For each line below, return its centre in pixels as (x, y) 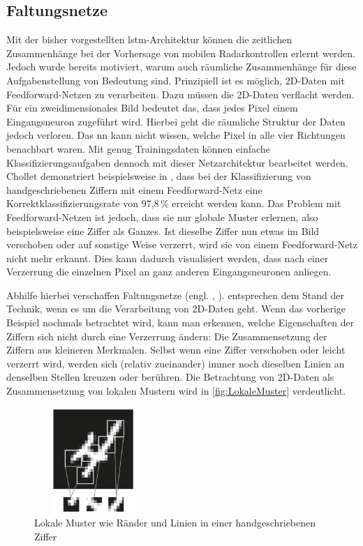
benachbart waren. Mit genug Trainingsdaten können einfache (138, 148)
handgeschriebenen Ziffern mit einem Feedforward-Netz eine (134, 189)
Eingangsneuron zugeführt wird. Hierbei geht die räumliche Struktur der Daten (176, 121)
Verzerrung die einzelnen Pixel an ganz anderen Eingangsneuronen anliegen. (169, 272)
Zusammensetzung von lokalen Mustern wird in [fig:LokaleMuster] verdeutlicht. (176, 391)
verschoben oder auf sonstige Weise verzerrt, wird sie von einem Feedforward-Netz (182, 244)
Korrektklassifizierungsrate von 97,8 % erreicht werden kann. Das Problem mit (174, 203)
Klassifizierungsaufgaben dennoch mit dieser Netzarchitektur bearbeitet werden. (177, 162)
